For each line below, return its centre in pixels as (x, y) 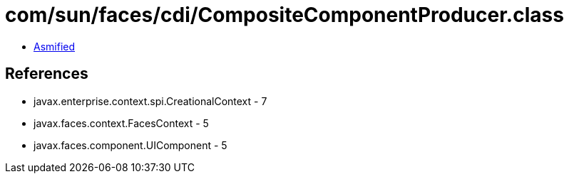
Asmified (55, 46)
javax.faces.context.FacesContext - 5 (121, 123)
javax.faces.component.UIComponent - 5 (130, 145)
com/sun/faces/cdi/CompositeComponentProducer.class (284, 15)
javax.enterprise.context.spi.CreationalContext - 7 (150, 101)
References (47, 74)
